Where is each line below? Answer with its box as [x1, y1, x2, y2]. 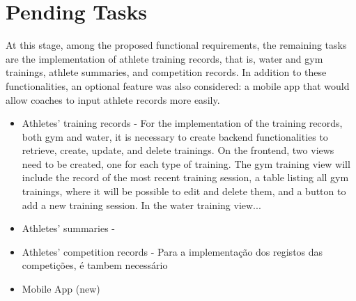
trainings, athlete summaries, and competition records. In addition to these [6, 65, 327, 79]
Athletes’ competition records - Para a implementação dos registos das [22, 244, 323, 258]
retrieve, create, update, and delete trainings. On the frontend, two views [22, 143, 334, 157]
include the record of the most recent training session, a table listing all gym [22, 170, 349, 185]
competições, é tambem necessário [22, 258, 168, 272]
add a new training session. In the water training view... [22, 197, 261, 212]
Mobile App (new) [22, 281, 100, 296]
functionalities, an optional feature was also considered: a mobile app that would [6, 78, 350, 93]
